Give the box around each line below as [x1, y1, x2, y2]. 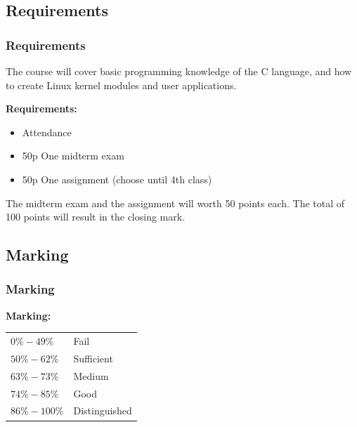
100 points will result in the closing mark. [6, 209, 186, 224]
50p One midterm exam [22, 148, 124, 163]
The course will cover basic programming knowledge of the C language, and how [6, 64, 352, 78]
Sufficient [73, 350, 113, 365]
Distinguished [73, 403, 132, 418]
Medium [73, 368, 109, 383]
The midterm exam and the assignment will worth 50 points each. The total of [6, 195, 345, 210]
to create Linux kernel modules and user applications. [6, 77, 237, 92]
